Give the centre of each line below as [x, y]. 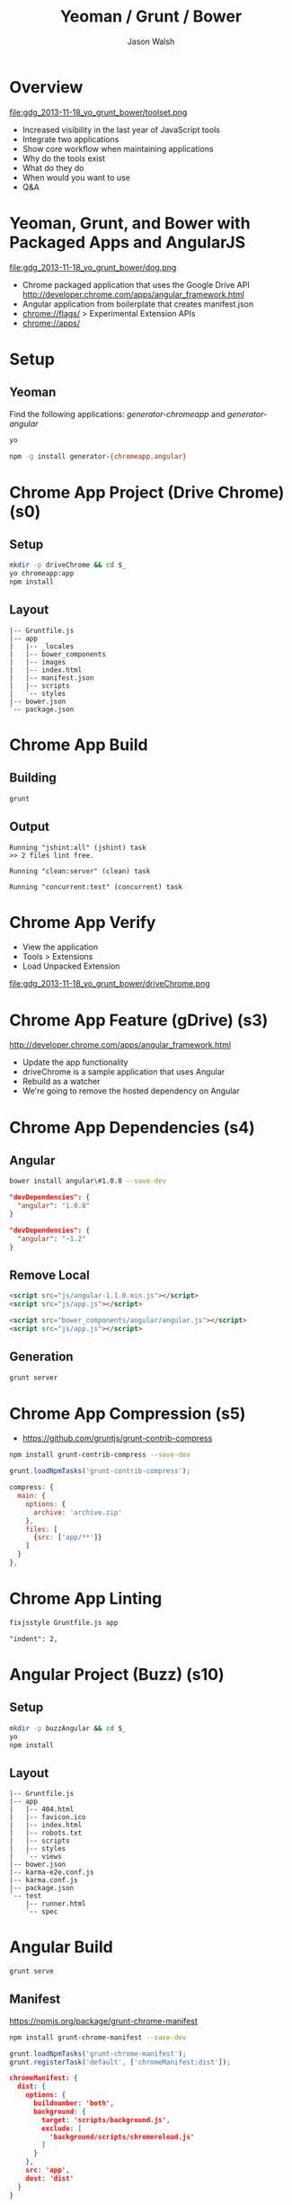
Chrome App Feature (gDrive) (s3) [139, 1020]
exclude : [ [62, 2129]
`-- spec [42, 1912]
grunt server [34, 1378]
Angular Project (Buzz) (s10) [117, 1674]
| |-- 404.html [42, 1809]
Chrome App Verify [83, 922]
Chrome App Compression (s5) [128, 1413]
